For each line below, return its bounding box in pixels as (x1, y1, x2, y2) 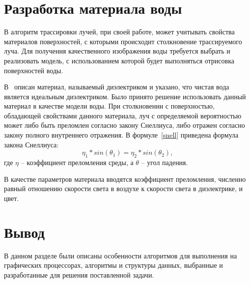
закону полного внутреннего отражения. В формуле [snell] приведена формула (4, 130, 239, 140)
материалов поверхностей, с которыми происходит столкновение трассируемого (4, 36, 242, 46)
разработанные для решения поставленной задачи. (4, 269, 154, 280)
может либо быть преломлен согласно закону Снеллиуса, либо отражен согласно (4, 120, 245, 130)
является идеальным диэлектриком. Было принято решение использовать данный (4, 91, 246, 101)
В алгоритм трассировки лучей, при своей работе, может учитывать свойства (4, 27, 235, 37)
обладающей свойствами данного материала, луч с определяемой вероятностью (4, 110, 242, 120)
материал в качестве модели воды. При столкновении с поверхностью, (4, 101, 215, 111)
